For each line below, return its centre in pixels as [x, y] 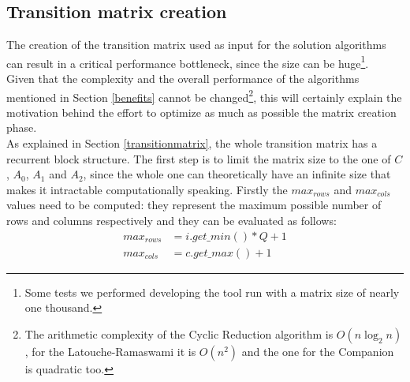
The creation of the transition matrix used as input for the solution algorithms [196, 45]
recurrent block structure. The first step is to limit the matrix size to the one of [199, 158]
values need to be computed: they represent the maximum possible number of [194, 205]
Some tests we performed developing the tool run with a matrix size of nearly [212, 292]
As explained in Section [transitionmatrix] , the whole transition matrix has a [192, 143]
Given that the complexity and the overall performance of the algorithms [183, 79]
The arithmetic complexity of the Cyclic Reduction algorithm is [179, 333]
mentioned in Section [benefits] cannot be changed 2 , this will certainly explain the [204, 95]
